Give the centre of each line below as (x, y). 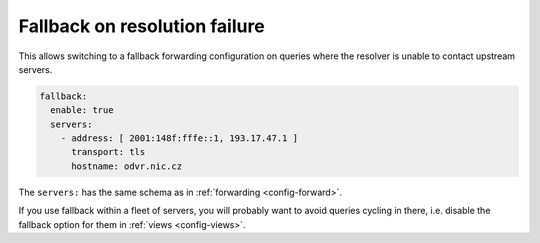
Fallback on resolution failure (141, 26)
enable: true (82, 110)
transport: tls (108, 152)
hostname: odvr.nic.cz (127, 166)
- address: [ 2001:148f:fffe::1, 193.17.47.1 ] (179, 138)
